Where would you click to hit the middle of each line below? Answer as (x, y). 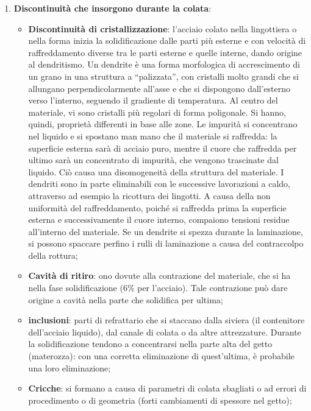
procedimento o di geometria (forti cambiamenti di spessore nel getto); (160, 400)
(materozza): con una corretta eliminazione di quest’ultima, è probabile (161, 356)
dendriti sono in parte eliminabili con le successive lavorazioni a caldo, (159, 184)
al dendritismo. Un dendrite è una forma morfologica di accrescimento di (164, 64)
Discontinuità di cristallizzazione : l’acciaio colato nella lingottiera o (163, 28)
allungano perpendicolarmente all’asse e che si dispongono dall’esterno (159, 88)
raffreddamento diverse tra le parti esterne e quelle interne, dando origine (165, 52)
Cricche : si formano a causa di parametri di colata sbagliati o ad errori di (167, 388)
